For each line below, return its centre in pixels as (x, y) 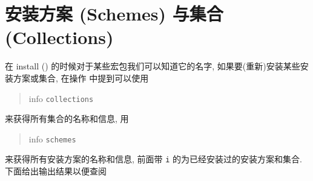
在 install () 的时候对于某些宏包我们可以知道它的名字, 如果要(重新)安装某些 (153, 66)
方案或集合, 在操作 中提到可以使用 (81, 78)
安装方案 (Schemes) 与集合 (114, 14)
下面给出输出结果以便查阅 (56, 171)
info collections (61, 98)
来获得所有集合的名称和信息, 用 (67, 119)
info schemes (52, 138)
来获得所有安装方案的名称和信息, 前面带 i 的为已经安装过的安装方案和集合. (153, 159)
